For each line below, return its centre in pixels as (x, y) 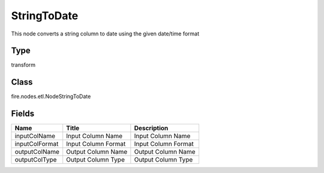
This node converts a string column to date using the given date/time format (105, 34)
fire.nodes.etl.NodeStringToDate (51, 97)
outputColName (37, 152)
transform (23, 65)
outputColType (36, 160)
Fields (23, 114)
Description (151, 128)
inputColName (35, 136)
